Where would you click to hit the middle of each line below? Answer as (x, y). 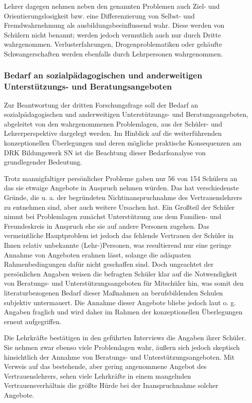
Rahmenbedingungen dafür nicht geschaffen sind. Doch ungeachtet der (109, 264)
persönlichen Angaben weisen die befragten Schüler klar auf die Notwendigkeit (121, 273)
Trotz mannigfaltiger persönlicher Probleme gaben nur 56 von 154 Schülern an (121, 178)
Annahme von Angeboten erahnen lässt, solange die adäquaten (98, 254)
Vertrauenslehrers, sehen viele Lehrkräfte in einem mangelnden (98, 376)
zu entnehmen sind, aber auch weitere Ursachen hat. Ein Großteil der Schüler (119, 207)
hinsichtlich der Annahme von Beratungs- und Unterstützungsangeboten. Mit (119, 357)
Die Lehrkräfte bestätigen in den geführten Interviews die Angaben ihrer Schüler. (125, 338)
